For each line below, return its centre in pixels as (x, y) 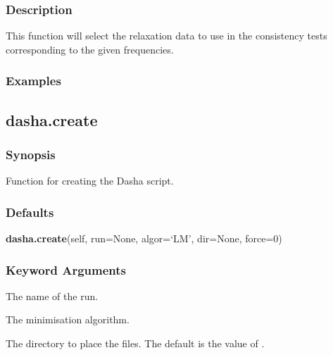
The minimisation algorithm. (68, 319)
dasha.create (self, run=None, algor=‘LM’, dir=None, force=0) (144, 238)
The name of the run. (52, 295)
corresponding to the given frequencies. (90, 49)
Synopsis (31, 154)
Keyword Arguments (66, 269)
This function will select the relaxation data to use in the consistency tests (166, 36)
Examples (33, 81)
